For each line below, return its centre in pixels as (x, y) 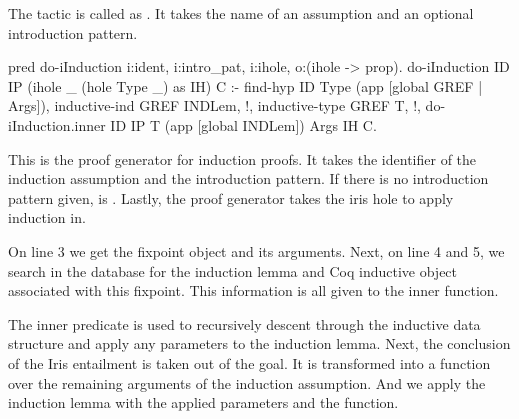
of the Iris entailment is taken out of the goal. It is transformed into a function (249, 362)
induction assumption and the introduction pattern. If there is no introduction (248, 178)
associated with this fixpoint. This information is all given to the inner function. (253, 290)
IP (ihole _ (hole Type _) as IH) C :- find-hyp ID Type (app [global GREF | (245, 85)
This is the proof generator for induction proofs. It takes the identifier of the (242, 158)
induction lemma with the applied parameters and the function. (203, 402)
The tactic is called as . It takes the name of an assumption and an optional (241, 13)
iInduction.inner (57, 124)
